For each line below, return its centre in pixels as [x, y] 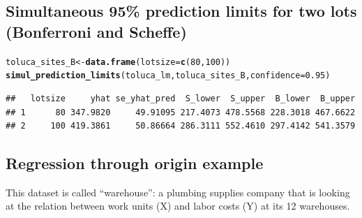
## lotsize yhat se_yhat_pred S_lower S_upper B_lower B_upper [181, 98]
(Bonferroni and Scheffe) [96, 31]
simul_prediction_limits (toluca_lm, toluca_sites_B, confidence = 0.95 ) [168, 76]
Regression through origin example [135, 163]
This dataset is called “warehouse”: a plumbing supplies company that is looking [178, 192]
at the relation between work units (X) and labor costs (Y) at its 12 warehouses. [178, 206]
